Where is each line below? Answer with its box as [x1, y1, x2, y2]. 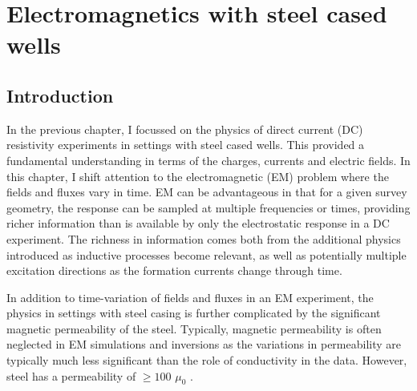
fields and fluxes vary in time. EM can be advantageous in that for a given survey [6, 183, 407, 200]
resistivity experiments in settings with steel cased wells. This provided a [6, 136, 365, 153]
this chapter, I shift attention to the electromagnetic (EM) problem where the [6, 167, 389, 184]
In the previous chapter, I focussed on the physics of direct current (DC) [6, 120, 363, 137]
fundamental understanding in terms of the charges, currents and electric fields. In [6, 151, 411, 168]
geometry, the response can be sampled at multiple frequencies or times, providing [6, 199, 411, 216]
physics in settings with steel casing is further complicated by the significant [6, 304, 381, 321]
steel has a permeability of [6, 367, 136, 384]
